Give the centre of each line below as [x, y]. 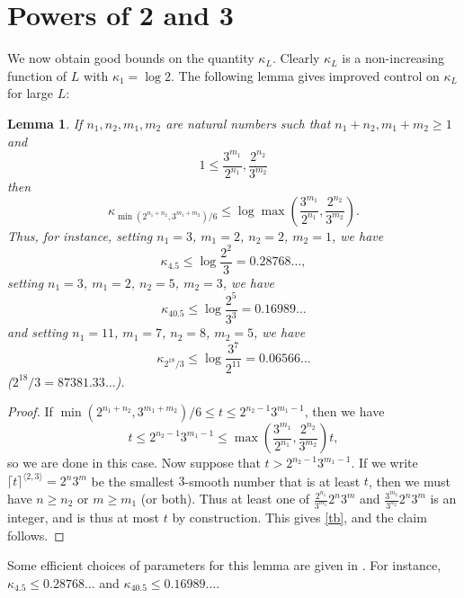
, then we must [409, 481]
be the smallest [133, 481]
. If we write [384, 463]
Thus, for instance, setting [80, 235]
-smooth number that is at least [272, 481]
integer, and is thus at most [84, 517]
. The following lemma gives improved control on [305, 75]
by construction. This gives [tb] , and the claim [299, 517]
